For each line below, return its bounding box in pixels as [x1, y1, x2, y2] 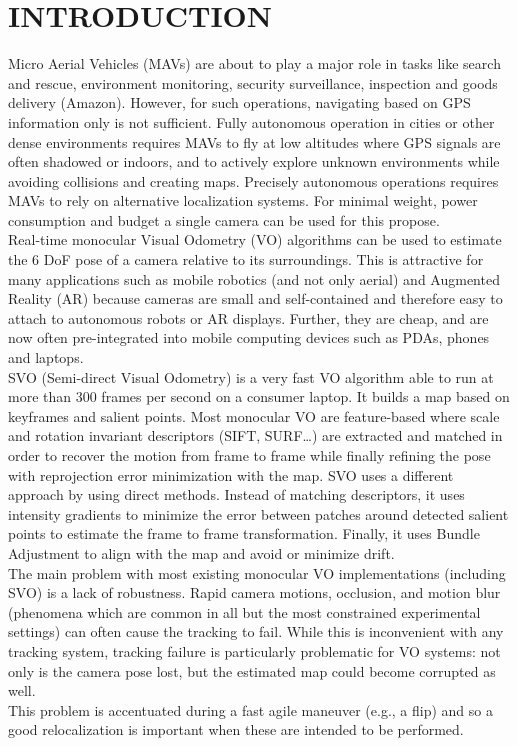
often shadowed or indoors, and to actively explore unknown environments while [8, 151, 500, 172]
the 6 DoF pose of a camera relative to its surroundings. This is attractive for [8, 249, 484, 270]
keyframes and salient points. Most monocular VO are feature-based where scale [8, 405, 500, 426]
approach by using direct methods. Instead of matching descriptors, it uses [8, 484, 465, 505]
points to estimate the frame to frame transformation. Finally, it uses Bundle [8, 523, 480, 544]
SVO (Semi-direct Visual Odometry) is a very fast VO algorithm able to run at [8, 366, 494, 387]
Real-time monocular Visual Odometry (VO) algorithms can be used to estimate [8, 229, 502, 250]
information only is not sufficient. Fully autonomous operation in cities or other [8, 111, 495, 132]
